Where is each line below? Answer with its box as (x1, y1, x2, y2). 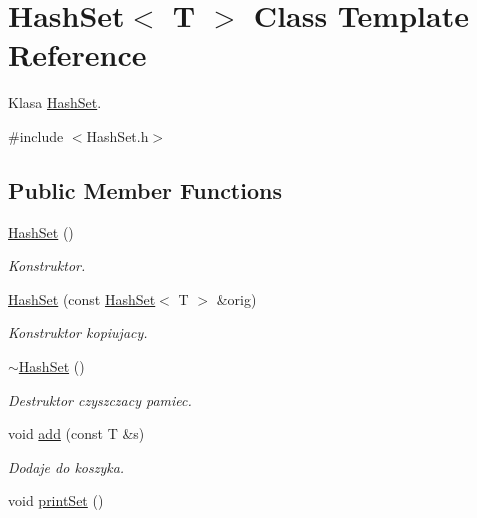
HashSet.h (86, 125, 149, 146)
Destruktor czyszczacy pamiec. (8, 389, 192, 410)
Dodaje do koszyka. (8, 456, 125, 477)
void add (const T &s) (8, 423, 145, 444)
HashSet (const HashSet (8, 288, 156, 309)
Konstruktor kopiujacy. (8, 322, 148, 343)
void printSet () (8, 490, 104, 511)
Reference (8, 34, 147, 75)
